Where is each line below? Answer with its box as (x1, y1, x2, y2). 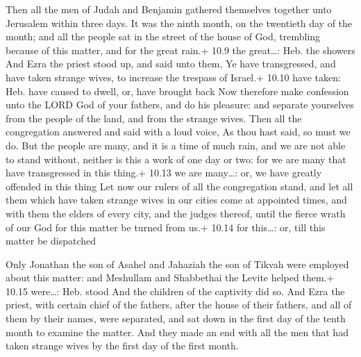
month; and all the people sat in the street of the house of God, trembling (6, 29, 321, 44)
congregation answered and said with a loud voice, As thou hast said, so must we (6, 124, 351, 139)
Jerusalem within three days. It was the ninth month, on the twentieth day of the (6, 15, 353, 30)
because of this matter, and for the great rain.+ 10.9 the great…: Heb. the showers (6, 42, 355, 57)
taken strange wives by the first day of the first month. (6, 338, 239, 353)
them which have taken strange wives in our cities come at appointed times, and (6, 192, 347, 207)
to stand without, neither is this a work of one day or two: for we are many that (6, 151, 346, 166)
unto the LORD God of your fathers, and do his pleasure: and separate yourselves (6, 97, 354, 112)
